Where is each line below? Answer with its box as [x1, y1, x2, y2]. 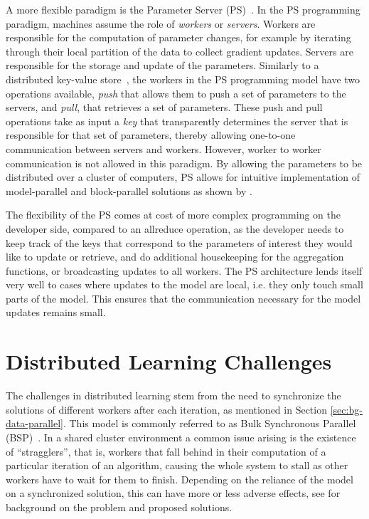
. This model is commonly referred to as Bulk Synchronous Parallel [63, 416, 356, 431]
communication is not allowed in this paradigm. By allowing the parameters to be [6, 155, 363, 170]
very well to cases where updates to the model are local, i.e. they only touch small [6, 277, 363, 292]
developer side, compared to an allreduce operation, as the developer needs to [6, 221, 344, 236]
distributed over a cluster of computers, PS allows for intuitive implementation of [6, 169, 360, 184]
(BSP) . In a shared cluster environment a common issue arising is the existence [6, 429, 356, 444]
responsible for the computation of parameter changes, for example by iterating [6, 30, 351, 45]
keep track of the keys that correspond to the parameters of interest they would [6, 235, 353, 250]
